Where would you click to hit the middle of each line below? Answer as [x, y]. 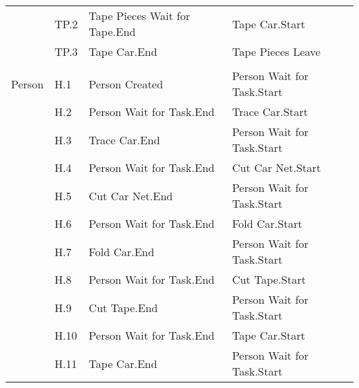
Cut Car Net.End [131, 195]
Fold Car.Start [267, 223]
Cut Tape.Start [269, 279]
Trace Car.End [124, 139]
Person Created [126, 84]
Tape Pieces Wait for [139, 16]
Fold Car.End [122, 251]
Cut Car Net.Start [276, 167]
